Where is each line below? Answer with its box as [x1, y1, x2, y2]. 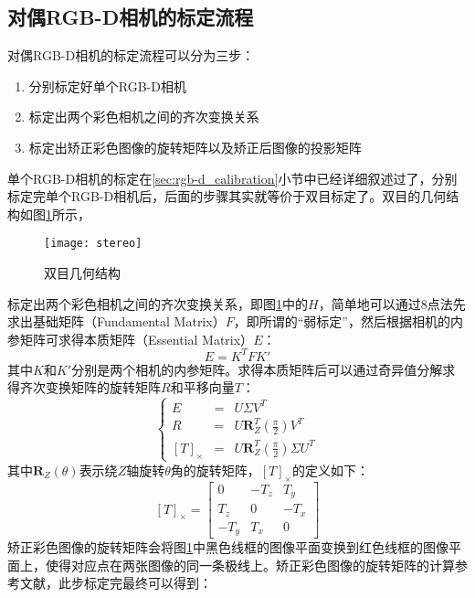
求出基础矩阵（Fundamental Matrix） [7, 312, 226, 331]
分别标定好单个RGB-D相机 [28, 76, 186, 95]
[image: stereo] [44, 237, 142, 251]
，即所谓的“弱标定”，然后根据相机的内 [233, 312, 463, 331]
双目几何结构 [44, 263, 121, 283]
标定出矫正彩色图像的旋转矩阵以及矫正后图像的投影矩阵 [28, 137, 362, 156]
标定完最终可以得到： [83, 573, 212, 593]
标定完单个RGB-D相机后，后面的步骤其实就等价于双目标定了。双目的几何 [7, 187, 447, 206]
